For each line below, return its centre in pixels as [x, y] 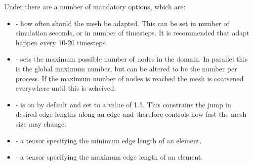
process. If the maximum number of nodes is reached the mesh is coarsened [129, 78]
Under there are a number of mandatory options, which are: [95, 6]
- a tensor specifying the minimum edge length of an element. [108, 140]
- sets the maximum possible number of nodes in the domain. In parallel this [131, 59]
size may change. [41, 123]
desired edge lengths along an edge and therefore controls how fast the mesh [131, 114]
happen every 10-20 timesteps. [62, 42]
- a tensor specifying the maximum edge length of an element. [109, 157]
